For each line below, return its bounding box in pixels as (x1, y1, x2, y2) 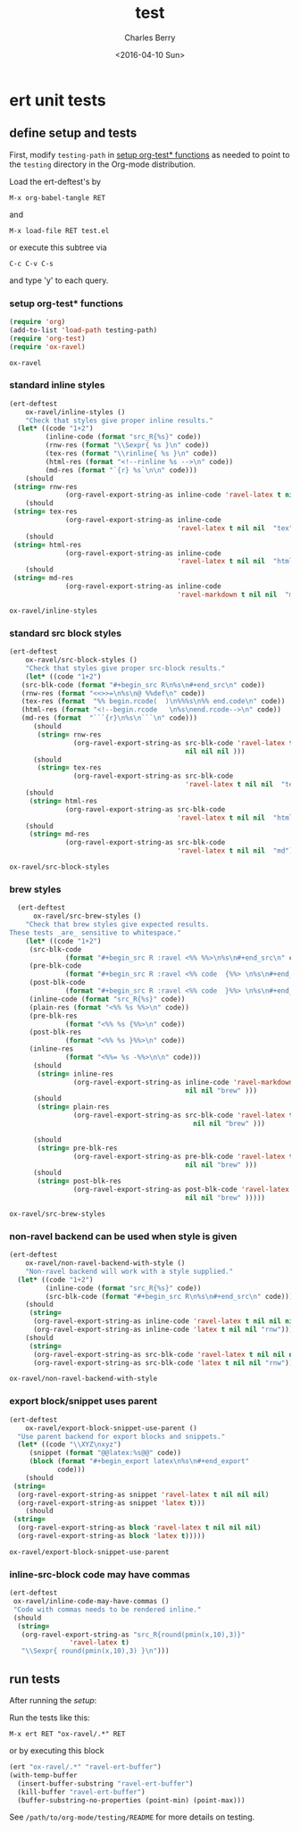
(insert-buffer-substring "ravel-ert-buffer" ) (17, 1779, 194, 1788)
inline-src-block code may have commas (9, 1568, 190, 1580)
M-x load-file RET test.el (9, 226, 110, 235)
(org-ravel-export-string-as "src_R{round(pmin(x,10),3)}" (21, 1630, 246, 1639)
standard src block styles (9, 627, 122, 639)
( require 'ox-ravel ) (9, 342, 87, 351)
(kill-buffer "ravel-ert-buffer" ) (17, 1787, 146, 1796)
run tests (9, 1671, 61, 1686)
